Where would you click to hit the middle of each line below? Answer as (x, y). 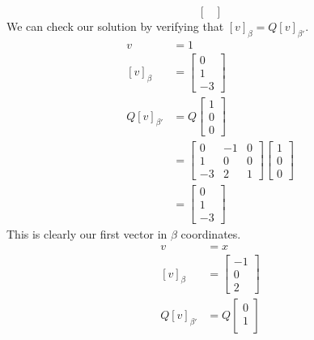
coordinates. (211, 234)
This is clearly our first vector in (87, 234)
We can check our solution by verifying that (115, 26)
